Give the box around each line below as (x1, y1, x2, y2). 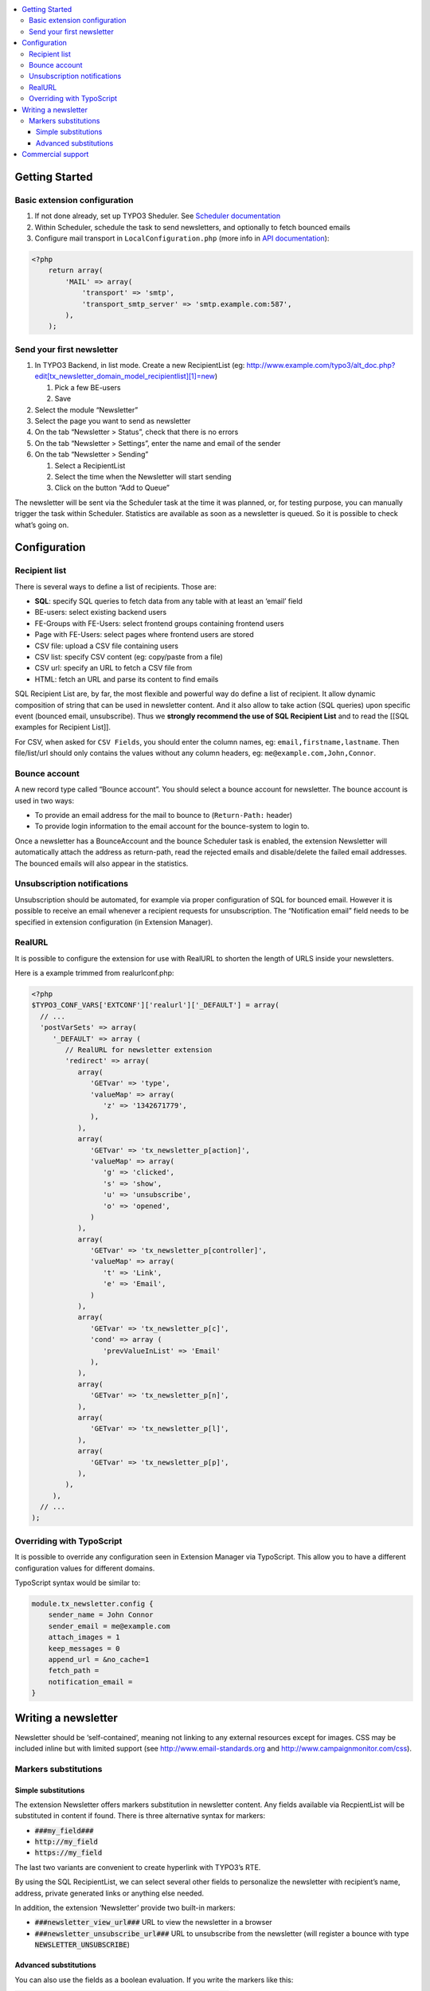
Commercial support (21, 150, 89, 159)
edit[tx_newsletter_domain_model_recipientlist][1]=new (34, 371, 215, 381)
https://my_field (34, 1848, 103, 1857)
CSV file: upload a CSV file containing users (34, 641, 179, 651)
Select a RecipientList (54, 460, 126, 470)
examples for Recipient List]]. (14, 722, 111, 732)
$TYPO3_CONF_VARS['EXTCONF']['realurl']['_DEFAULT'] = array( (31, 1000, 279, 1010)
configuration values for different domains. (14, 1563, 155, 1573)
